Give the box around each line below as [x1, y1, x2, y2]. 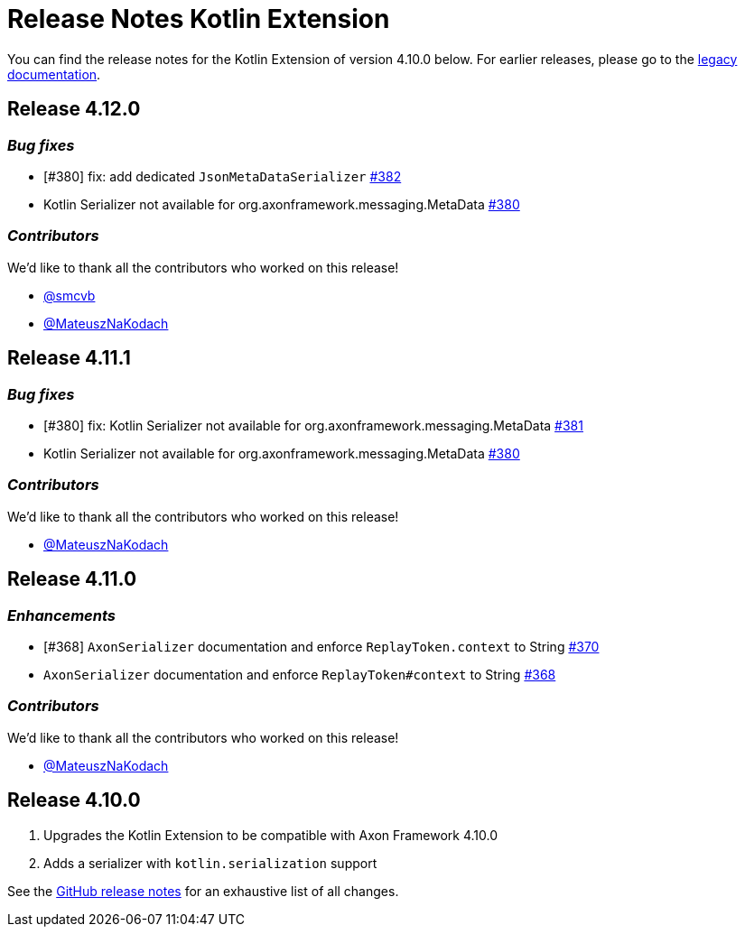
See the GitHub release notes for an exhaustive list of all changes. [7, 883, 399, 899]
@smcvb [43, 287, 96, 303]
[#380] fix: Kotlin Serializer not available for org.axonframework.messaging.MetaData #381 [43, 417, 583, 433]
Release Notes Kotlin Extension [7, 4, 390, 34]
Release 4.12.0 [7, 97, 141, 121]
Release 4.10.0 [7, 789, 141, 812]
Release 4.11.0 [7, 568, 137, 591]
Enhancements [7, 606, 116, 624]
